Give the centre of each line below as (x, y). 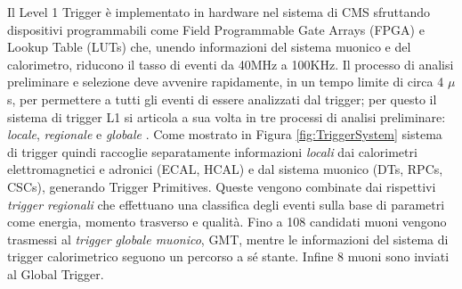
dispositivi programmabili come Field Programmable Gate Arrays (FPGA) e (216, 29)
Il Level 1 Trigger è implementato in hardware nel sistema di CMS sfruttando (219, 12)
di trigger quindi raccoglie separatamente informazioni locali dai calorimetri (212, 151)
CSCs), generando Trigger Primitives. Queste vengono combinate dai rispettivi (222, 186)
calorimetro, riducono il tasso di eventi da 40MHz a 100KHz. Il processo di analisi (231, 64)
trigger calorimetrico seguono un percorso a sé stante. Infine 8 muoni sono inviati (228, 256)
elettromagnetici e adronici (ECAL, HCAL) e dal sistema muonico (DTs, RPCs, (225, 169)
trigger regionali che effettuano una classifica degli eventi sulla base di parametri (226, 204)
